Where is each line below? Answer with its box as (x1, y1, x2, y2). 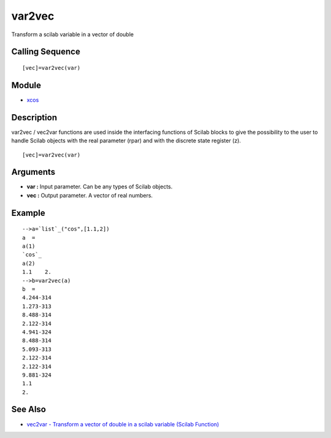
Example (11, 207, 45, 218)
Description (11, 112, 58, 123)
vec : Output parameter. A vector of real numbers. (26, 191, 153, 199)
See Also (11, 404, 46, 415)
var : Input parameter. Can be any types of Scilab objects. (26, 183, 173, 190)
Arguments (11, 167, 56, 177)
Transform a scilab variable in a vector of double (11, 31, 134, 38)
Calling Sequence (11, 47, 81, 57)
